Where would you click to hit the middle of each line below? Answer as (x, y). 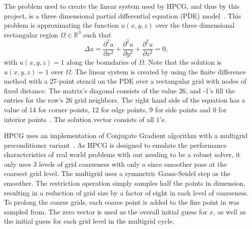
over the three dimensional (195, 25)
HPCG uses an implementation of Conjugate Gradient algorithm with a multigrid (126, 135)
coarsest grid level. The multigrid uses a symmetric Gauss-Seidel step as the (117, 173)
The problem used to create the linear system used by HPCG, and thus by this (122, 6)
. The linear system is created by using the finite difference (158, 71)
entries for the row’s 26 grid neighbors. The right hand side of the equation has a (125, 100)
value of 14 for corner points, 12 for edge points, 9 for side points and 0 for (115, 109)
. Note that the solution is (183, 62)
